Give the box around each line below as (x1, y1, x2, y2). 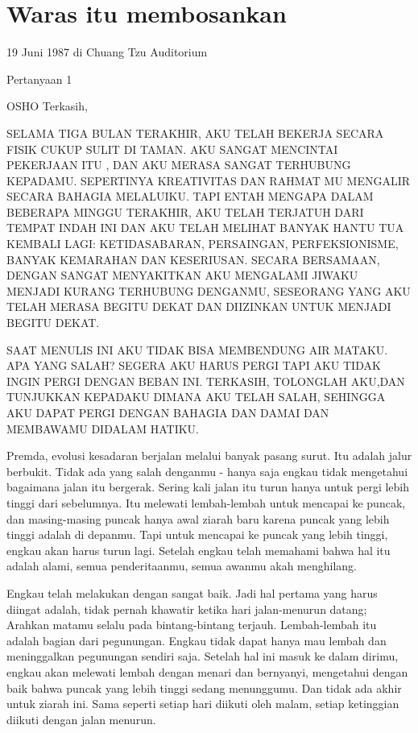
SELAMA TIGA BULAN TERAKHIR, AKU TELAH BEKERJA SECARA (6, 124, 384, 141)
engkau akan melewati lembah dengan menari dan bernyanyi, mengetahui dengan (6, 663, 408, 680)
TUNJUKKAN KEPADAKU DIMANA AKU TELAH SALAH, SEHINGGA (6, 388, 386, 405)
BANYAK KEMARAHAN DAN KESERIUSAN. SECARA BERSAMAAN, (6, 251, 380, 267)
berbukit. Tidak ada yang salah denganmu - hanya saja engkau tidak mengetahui (6, 462, 408, 479)
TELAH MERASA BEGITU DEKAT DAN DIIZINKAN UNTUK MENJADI (6, 298, 391, 315)
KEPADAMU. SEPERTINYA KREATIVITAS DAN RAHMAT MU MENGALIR (6, 172, 411, 188)
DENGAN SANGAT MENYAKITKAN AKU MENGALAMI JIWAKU (6, 267, 358, 284)
